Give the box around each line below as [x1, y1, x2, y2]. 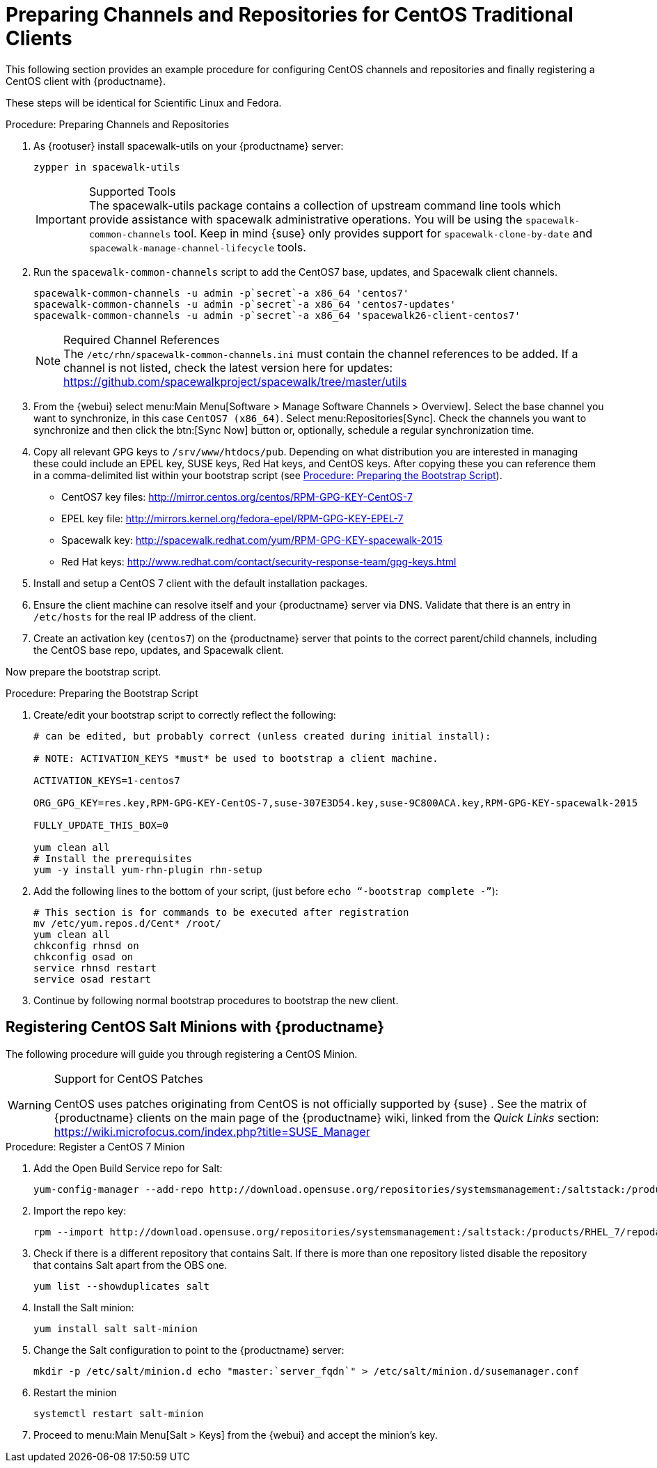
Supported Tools [88, 184, 176, 198]
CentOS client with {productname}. [6, 75, 166, 87]
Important [35, 212, 86, 226]
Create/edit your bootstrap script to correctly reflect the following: [33, 708, 336, 721]
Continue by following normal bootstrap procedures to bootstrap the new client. [33, 994, 399, 1006]
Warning [8, 1098, 52, 1112]
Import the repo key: [33, 1204, 127, 1217]
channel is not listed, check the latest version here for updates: [63, 360, 393, 375]
